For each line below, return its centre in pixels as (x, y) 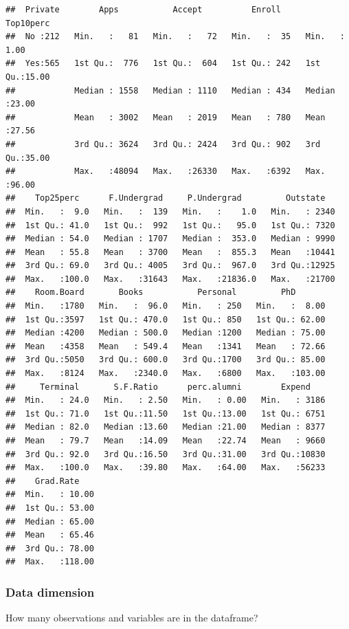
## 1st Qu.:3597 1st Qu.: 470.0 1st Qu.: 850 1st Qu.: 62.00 (166, 319)
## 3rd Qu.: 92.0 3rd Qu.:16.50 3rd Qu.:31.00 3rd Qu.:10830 (166, 454)
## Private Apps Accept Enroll (143, 10)
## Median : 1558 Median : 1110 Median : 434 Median (170, 90)
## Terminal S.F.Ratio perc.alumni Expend (158, 387)
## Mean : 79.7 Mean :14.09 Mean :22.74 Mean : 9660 (166, 441)
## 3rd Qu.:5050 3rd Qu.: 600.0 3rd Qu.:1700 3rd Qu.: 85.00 (166, 360)
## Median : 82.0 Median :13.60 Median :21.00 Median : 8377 (166, 427)
